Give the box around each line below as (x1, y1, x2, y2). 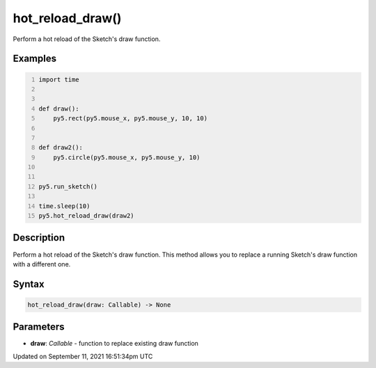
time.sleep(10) (38, 202, 91, 210)
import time (38, 75, 79, 83)
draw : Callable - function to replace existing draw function (30, 339, 198, 348)
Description (13, 232, 65, 243)
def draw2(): (38, 143, 84, 152)
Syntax (13, 278, 45, 290)
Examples (13, 53, 57, 65)
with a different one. (13, 259, 71, 268)
